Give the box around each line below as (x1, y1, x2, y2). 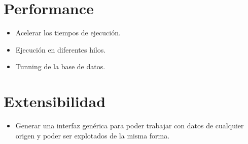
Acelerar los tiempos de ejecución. (15, 27, 121, 38)
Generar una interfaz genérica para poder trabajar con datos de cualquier (15, 120, 244, 131)
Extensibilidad (4, 91, 106, 112)
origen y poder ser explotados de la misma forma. (15, 130, 170, 140)
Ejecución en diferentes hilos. (15, 44, 106, 55)
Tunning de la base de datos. (15, 61, 105, 72)
